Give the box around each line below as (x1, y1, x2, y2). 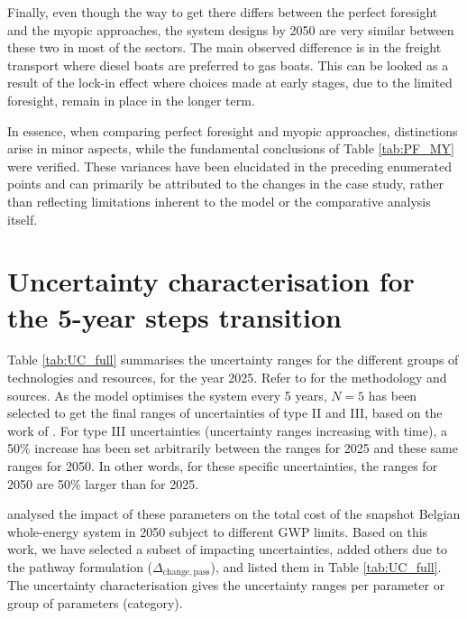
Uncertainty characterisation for (7, 263, 415, 300)
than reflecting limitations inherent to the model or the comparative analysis (7, 191, 431, 210)
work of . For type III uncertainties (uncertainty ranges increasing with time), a (7, 420, 447, 439)
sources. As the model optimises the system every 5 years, (7, 385, 327, 404)
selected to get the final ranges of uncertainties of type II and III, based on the (7, 403, 443, 422)
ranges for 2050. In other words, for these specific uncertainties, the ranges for (7, 457, 438, 475)
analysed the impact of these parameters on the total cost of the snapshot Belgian (7, 504, 461, 523)
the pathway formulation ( (7, 557, 153, 576)
